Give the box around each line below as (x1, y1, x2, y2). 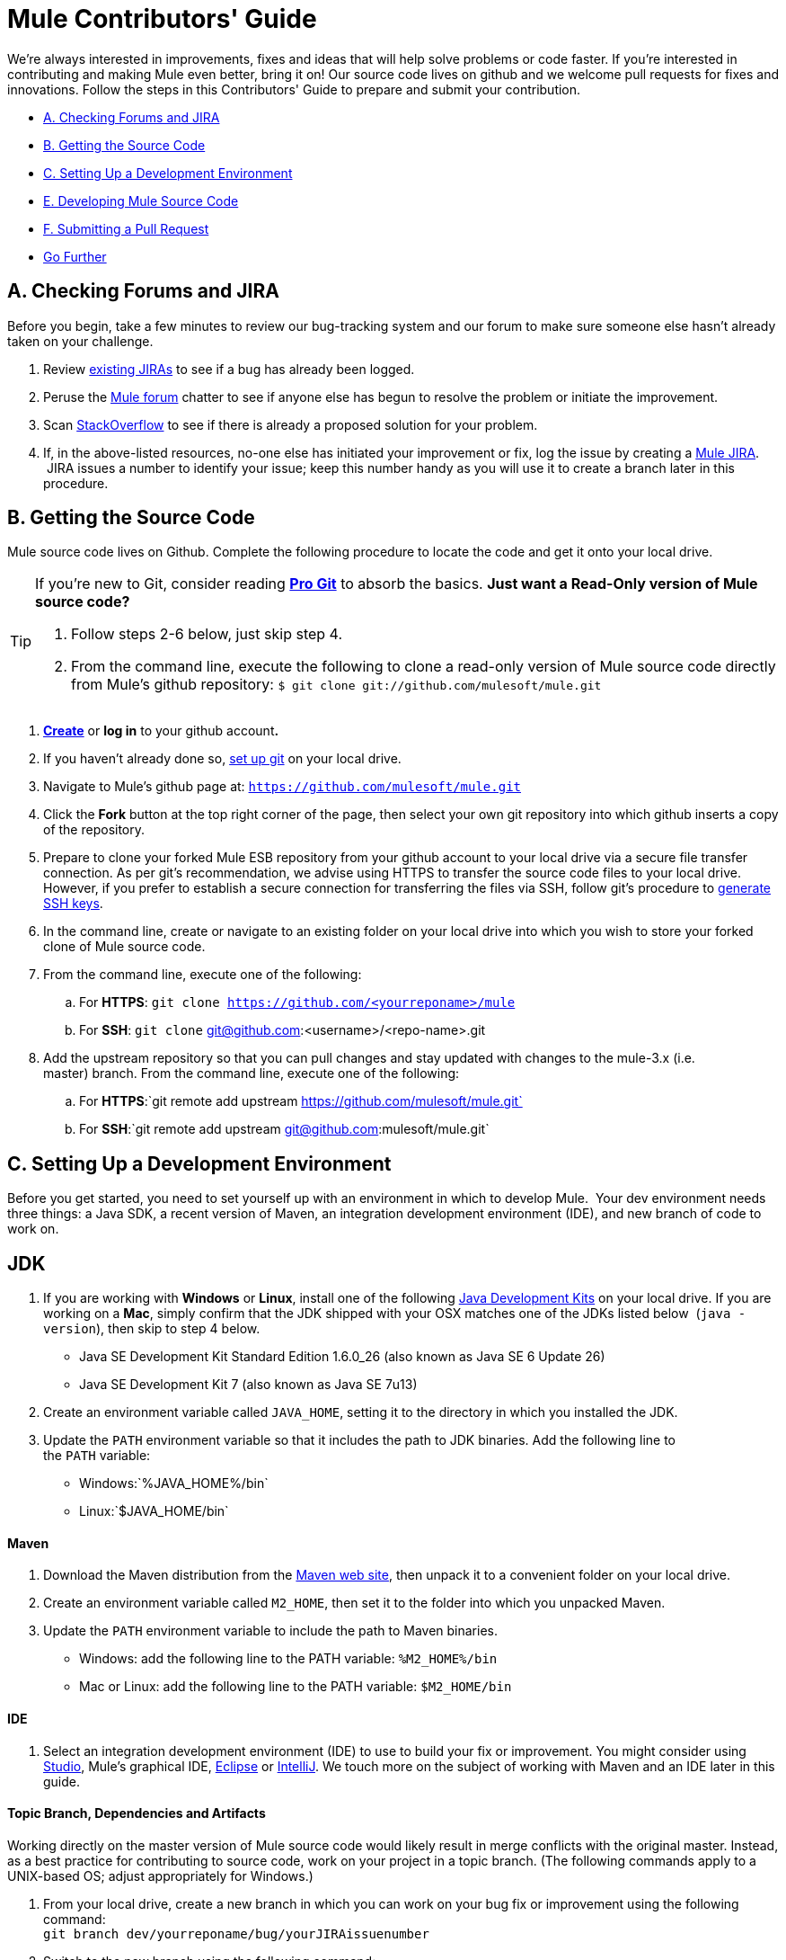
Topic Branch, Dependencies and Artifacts (7, 1805, 266, 1822)
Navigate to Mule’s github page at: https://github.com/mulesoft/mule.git (43, 779, 521, 795)
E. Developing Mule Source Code (43, 192, 239, 209)
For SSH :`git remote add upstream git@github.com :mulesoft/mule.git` (79, 1121, 490, 1137)
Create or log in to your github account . (43, 723, 279, 739)
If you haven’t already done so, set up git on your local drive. (43, 751, 402, 767)
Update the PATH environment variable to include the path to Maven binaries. (43, 1623, 499, 1639)
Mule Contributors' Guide (7, 4, 317, 34)
